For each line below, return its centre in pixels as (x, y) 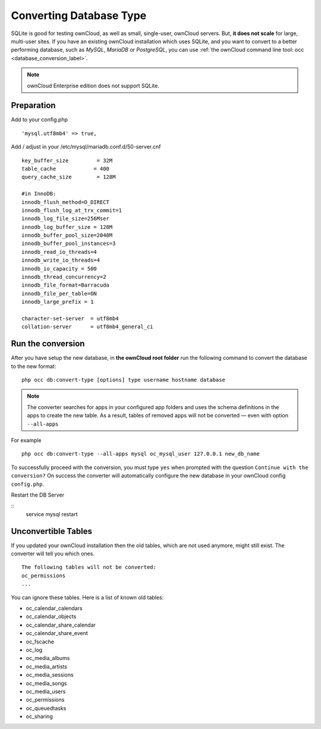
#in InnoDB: (39, 194)
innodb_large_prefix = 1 (58, 302)
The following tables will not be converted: (89, 567)
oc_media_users (46, 691)
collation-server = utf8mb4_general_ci (88, 327)
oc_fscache (40, 642)
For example (26, 441)
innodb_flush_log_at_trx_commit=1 (72, 210)
